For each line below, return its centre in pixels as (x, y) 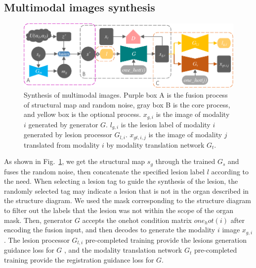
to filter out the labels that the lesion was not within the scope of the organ (119, 210)
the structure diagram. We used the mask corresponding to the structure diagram (128, 200)
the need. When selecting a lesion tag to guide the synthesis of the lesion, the (121, 181)
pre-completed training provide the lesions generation (166, 240)
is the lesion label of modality (166, 124)
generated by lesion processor (68, 134)
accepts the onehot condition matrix (137, 220)
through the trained (185, 161)
